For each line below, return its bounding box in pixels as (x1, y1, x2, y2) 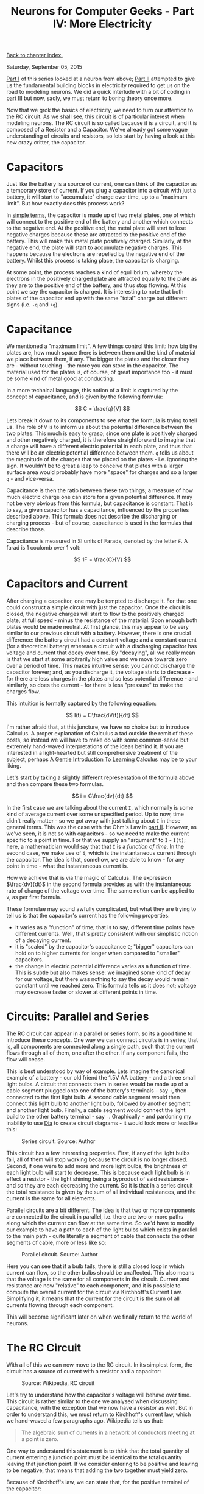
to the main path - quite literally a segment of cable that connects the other (6, 1232, 195, 1239)
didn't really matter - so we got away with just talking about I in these (6, 817, 181, 824)
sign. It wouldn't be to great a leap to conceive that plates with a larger (6, 462, 183, 470)
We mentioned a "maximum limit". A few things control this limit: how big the (6, 342, 198, 350)
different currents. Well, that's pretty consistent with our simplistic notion (15, 930, 198, 937)
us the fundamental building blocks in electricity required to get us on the (6, 82, 191, 89)
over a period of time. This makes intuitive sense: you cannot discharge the (6, 662, 195, 669)
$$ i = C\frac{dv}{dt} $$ (72, 792, 133, 799)
